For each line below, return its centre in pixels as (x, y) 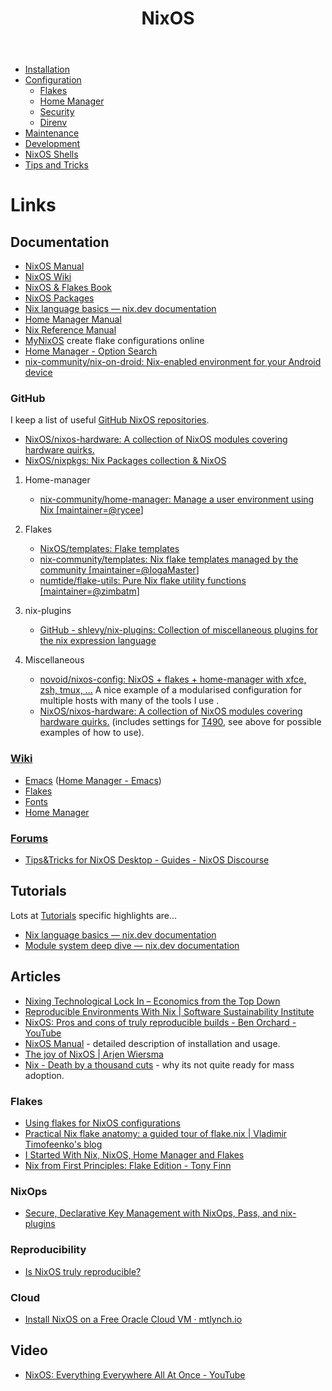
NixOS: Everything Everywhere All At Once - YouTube (135, 1374)
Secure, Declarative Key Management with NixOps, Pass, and (151, 1213)
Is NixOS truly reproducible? (83, 1271)
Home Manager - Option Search (91, 351)
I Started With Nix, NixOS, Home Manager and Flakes (134, 1155)
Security (57, 112)
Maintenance (52, 133)
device (38, 373)
